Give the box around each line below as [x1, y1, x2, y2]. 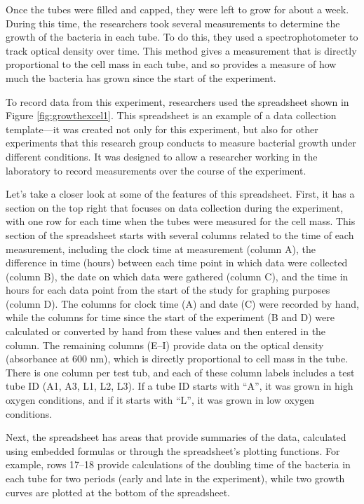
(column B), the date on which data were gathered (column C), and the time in [6, 268, 349, 283]
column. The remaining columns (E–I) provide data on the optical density [6, 337, 324, 352]
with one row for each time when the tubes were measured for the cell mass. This [6, 214, 356, 229]
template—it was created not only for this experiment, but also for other [6, 121, 318, 136]
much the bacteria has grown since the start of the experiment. [6, 70, 276, 85]
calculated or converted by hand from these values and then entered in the [6, 324, 326, 339]
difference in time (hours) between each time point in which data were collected [6, 255, 348, 270]
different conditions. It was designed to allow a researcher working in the [6, 149, 318, 163]
